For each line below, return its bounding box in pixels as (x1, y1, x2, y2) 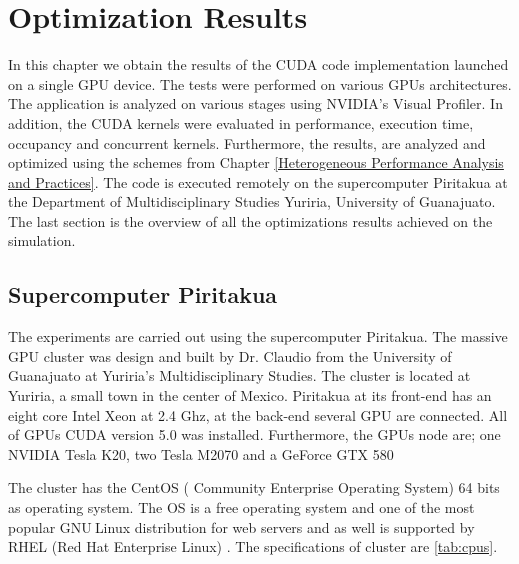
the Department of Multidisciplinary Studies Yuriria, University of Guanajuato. (8, 191, 496, 212)
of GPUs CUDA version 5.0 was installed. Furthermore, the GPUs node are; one (8, 424, 501, 445)
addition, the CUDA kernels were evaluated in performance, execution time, (8, 112, 474, 133)
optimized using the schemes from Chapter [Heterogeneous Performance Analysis (8, 152, 504, 173)
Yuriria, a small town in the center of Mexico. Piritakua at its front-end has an (8, 385, 492, 406)
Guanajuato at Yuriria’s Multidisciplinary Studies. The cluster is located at (8, 365, 471, 386)
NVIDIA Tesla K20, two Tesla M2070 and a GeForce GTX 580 (8, 443, 394, 464)
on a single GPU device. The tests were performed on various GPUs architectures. (8, 73, 512, 94)
